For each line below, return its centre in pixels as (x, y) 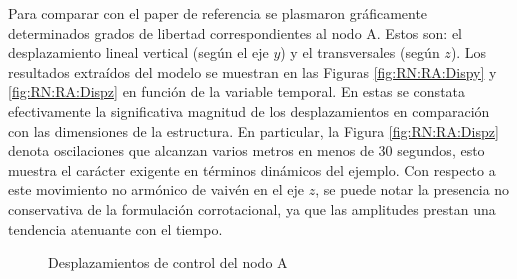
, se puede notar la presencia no (412, 189)
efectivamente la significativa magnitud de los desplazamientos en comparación (249, 110)
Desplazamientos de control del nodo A (168, 262)
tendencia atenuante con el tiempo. (115, 228)
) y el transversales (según (360, 52)
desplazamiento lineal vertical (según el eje (138, 52)
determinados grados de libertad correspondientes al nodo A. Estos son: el (235, 32)
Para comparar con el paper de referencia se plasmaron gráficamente (218, 13)
